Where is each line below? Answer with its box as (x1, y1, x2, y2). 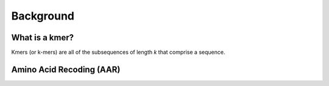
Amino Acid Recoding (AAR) (11, 64, 121, 74)
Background (11, 9, 74, 23)
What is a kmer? (11, 32, 74, 43)
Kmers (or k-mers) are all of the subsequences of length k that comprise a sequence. (11, 49, 225, 56)
